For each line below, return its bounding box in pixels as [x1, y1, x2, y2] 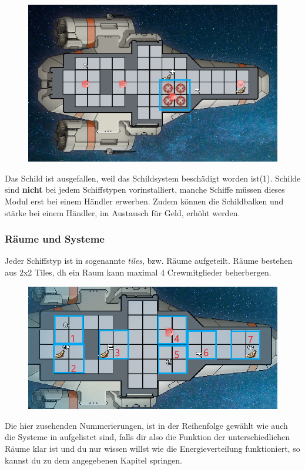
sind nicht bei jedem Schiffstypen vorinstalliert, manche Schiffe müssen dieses [5, 183, 285, 196]
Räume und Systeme [5, 231, 105, 246]
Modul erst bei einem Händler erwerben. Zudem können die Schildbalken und [5, 195, 284, 207]
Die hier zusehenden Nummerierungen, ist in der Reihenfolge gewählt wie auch [5, 419, 288, 431]
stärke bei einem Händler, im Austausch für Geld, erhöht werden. [5, 206, 240, 219]
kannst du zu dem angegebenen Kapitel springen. [5, 454, 182, 466]
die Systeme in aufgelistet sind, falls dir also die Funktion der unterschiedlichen [5, 431, 290, 443]
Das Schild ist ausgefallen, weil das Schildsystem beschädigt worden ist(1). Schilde [5, 172, 301, 184]
